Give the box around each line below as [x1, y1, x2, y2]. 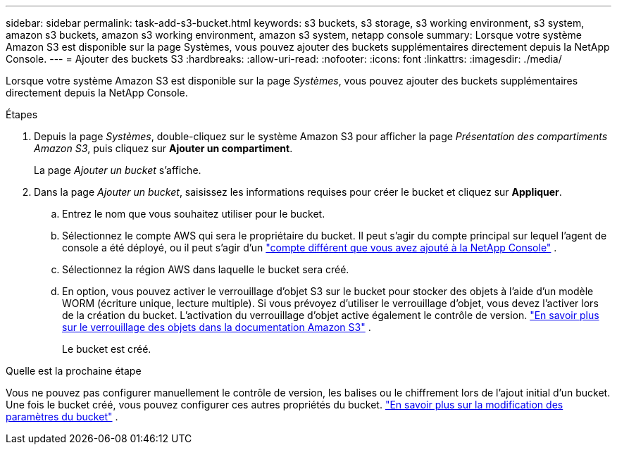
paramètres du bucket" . [6, 411, 118, 423]
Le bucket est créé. [62, 343, 151, 355]
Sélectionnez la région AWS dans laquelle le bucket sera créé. [62, 263, 349, 275]
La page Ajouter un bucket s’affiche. [34, 164, 201, 176]
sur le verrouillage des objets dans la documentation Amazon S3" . [62, 321, 371, 333]
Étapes [6, 108, 38, 120]
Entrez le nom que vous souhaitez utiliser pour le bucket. [62, 208, 325, 220]
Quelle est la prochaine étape [6, 365, 142, 377]
